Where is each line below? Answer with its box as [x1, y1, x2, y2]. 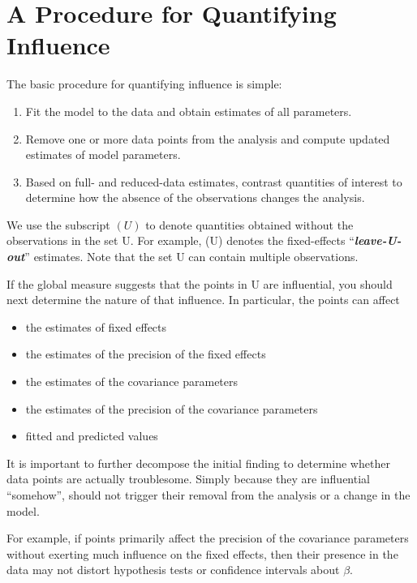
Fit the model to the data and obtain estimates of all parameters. [25, 102, 352, 119]
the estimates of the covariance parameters [25, 373, 239, 390]
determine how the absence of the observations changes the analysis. [25, 189, 365, 206]
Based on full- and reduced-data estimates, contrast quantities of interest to [25, 173, 402, 190]
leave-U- [354, 232, 402, 249]
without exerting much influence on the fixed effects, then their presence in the [6, 545, 398, 562]
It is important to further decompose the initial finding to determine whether [6, 454, 390, 471]
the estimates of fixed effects [25, 318, 167, 335]
